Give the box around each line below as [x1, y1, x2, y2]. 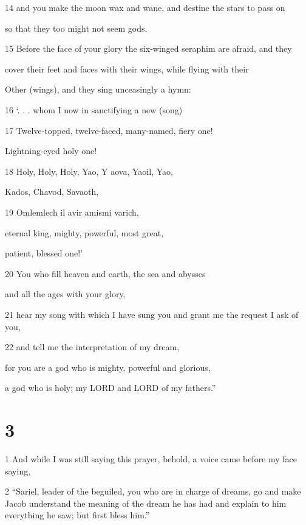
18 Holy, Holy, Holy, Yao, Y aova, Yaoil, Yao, [5, 164, 173, 177]
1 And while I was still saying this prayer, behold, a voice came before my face [5, 453, 297, 465]
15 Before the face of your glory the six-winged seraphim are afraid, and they [5, 42, 292, 55]
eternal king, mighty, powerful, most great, [5, 226, 164, 239]
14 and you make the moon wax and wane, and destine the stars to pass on [5, 1, 285, 13]
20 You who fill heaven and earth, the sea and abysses [5, 267, 206, 280]
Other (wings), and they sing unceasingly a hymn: [5, 83, 191, 96]
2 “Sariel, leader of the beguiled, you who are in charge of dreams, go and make [5, 485, 301, 498]
